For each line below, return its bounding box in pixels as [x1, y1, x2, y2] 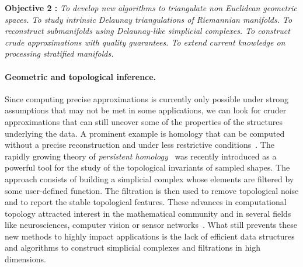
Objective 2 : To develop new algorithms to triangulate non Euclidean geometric [5, 2, 297, 13]
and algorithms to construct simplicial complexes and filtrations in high [5, 241, 261, 254]
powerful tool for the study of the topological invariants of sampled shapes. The [5, 161, 290, 174]
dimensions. [5, 253, 46, 265]
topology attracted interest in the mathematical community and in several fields [5, 207, 291, 219]
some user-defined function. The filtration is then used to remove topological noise [5, 184, 299, 196]
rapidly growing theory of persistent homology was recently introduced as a [5, 150, 277, 162]
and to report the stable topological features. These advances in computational [5, 196, 287, 208]
